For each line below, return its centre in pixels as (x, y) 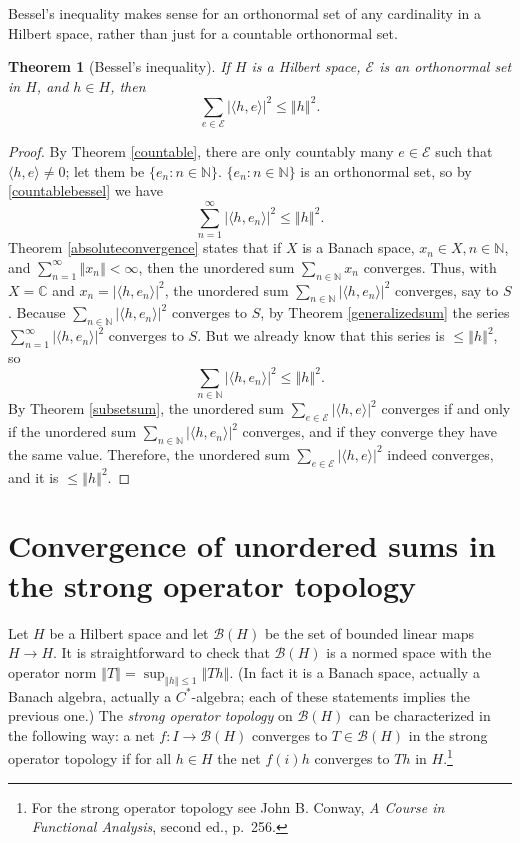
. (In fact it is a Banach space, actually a (354, 671)
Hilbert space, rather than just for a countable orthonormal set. (203, 32)
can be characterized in (420, 715)
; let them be (105, 170)
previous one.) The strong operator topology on (150, 715)
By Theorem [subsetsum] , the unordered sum (146, 408)
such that (464, 151)
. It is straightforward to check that (161, 652)
